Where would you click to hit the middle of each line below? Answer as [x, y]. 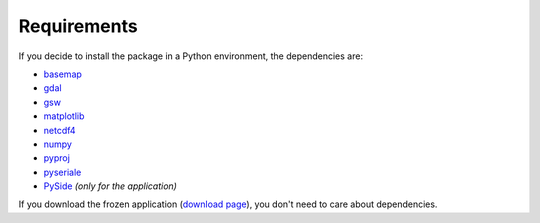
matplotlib [64, 116]
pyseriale [62, 172]
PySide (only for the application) [110, 186]
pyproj [56, 158]
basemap [62, 74]
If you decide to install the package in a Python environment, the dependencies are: [191, 56]
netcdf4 [59, 130]
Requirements [78, 26]
